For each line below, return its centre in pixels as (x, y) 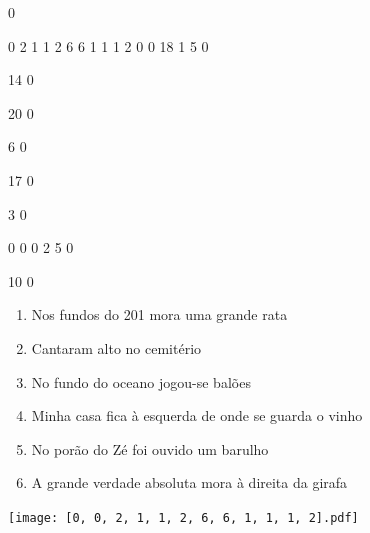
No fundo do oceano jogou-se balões (141, 381)
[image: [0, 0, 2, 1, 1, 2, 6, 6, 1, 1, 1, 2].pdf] (183, 517)
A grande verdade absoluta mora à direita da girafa (189, 482)
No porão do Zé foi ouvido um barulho (150, 448)
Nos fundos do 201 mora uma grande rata (159, 314)
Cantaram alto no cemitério (116, 347)
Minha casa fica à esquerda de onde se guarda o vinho (197, 415)
